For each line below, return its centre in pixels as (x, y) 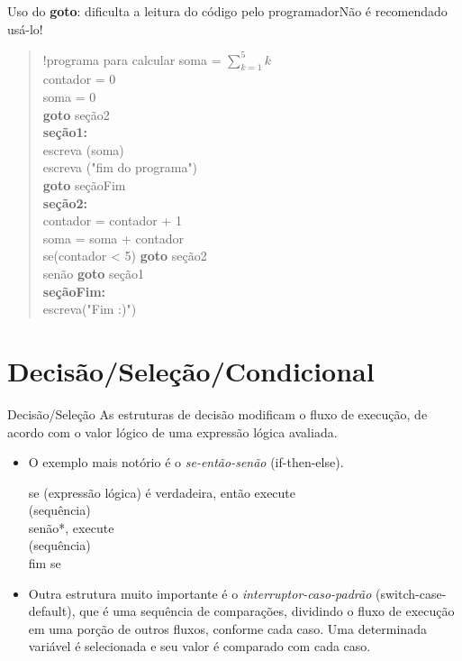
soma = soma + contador (113, 238)
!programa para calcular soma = (132, 59)
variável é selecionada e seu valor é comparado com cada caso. (199, 646)
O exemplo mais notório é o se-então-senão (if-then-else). (186, 462)
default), (52, 611)
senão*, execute (71, 527)
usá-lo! (25, 28)
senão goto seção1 (94, 274)
